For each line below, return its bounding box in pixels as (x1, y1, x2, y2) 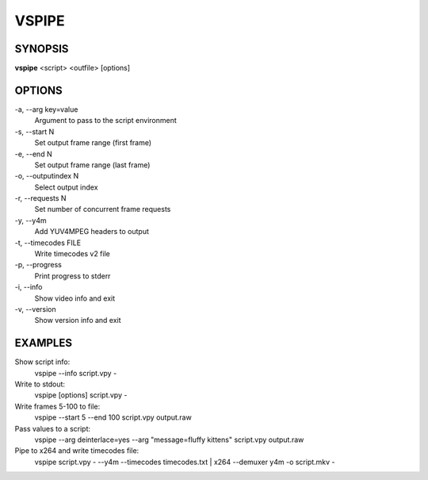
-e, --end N (14, 149, 52, 159)
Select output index (34, 182, 98, 192)
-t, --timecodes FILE (14, 238, 82, 248)
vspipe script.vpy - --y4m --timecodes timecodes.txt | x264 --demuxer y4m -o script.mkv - (34, 457, 336, 467)
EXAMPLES (14, 336, 73, 350)
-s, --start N (14, 127, 55, 136)
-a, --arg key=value (14, 104, 78, 114)
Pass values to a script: (14, 424, 91, 433)
